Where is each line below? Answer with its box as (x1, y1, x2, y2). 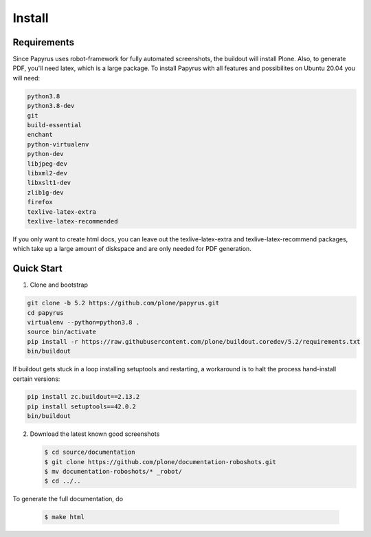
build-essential (27, 121, 82, 129)
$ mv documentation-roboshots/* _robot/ (44, 468, 182, 476)
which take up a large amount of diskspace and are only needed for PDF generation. (12, 245, 252, 253)
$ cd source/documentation (44, 448, 135, 457)
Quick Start (12, 263, 63, 274)
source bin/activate (27, 328, 96, 336)
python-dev (27, 150, 64, 158)
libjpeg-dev (27, 160, 68, 168)
